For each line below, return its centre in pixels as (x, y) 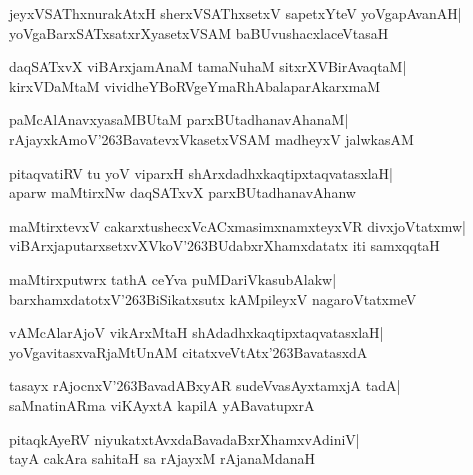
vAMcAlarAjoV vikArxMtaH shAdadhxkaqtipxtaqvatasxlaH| (196, 332)
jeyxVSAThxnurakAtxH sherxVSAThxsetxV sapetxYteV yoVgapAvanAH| (235, 13)
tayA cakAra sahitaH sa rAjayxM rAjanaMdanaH (162, 458)
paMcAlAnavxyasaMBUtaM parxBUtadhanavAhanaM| (179, 119)
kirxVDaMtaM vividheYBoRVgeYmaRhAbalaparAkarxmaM (195, 85)
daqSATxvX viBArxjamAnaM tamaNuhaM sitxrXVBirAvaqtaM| (208, 66)
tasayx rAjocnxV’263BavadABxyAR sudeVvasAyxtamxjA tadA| (205, 385)
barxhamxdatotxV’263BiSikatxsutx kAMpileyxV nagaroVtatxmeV (213, 298)
